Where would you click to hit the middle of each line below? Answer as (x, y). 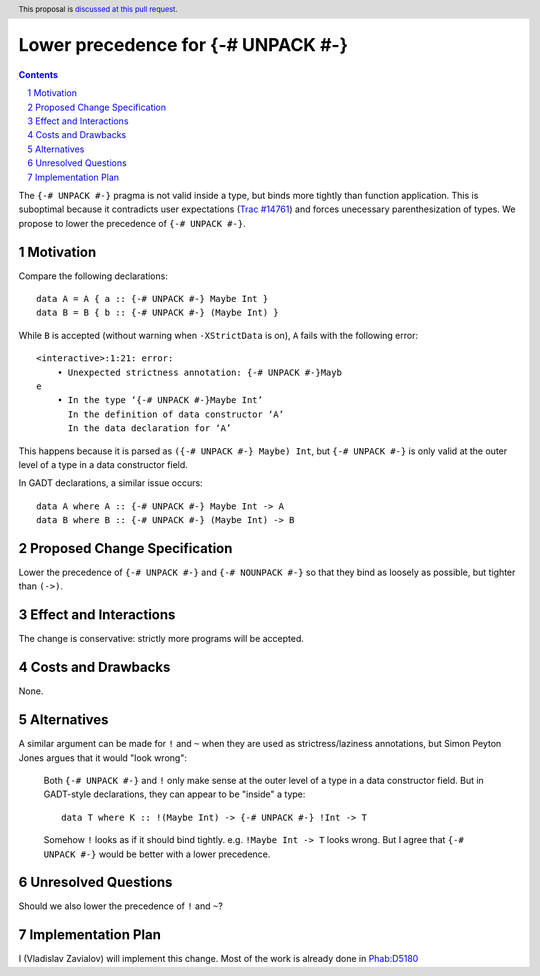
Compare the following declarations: (93, 276)
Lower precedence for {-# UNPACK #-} (183, 45)
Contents (38, 74)
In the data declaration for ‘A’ (149, 428)
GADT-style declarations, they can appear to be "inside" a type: (174, 794)
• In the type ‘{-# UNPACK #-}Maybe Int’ (160, 400)
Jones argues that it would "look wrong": (102, 757)
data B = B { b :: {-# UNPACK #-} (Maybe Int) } (157, 313)
